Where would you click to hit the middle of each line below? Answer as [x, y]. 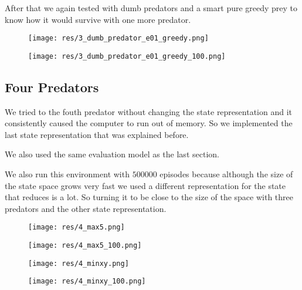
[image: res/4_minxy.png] [79, 263]
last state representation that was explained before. [97, 134]
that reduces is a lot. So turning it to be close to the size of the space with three [149, 197]
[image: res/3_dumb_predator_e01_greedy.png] [118, 38]
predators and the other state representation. [86, 208]
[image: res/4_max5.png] [77, 227]
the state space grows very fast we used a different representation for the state [145, 185]
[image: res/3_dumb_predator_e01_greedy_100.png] [127, 56]
